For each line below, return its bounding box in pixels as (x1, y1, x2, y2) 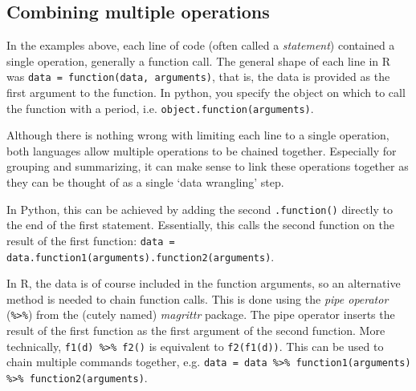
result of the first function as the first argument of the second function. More (6, 322, 385, 339)
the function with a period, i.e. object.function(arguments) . (6, 99, 314, 116)
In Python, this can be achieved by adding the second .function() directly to (6, 200, 393, 217)
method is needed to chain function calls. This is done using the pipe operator (6, 290, 389, 307)
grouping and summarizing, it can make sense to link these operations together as (6, 158, 409, 175)
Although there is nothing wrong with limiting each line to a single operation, (6, 127, 389, 143)
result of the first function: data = (6, 232, 175, 248)
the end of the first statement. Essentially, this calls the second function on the (6, 216, 394, 233)
